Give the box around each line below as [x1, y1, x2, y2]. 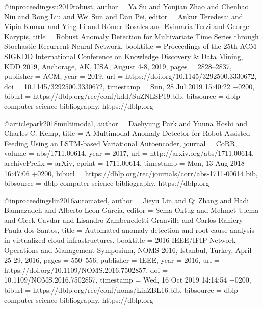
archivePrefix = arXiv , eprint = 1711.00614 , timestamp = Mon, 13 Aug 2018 [4, 157, 245, 168]
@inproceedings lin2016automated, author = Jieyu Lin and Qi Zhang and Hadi [4, 194, 249, 205]
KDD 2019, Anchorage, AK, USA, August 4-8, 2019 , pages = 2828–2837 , [4, 61, 232, 71]
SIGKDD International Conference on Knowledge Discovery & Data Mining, [4, 50, 243, 61]
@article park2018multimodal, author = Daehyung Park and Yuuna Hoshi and [4, 118, 248, 128]
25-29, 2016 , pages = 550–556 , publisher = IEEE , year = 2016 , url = [4, 255, 220, 265]
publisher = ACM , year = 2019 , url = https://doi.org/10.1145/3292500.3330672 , [4, 71, 257, 81]
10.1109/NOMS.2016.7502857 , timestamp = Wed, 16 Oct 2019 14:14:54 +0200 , [4, 274, 251, 285]
